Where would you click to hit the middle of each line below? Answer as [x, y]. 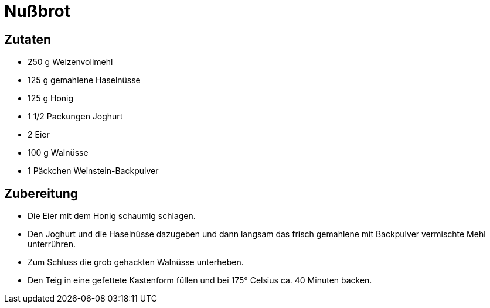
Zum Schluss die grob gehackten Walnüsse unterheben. [136, 262]
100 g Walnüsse [58, 153]
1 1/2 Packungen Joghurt [75, 117]
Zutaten [28, 39]
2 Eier [39, 135]
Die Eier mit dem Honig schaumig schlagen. [112, 216]
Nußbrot [37, 11]
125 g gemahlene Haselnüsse [84, 80]
